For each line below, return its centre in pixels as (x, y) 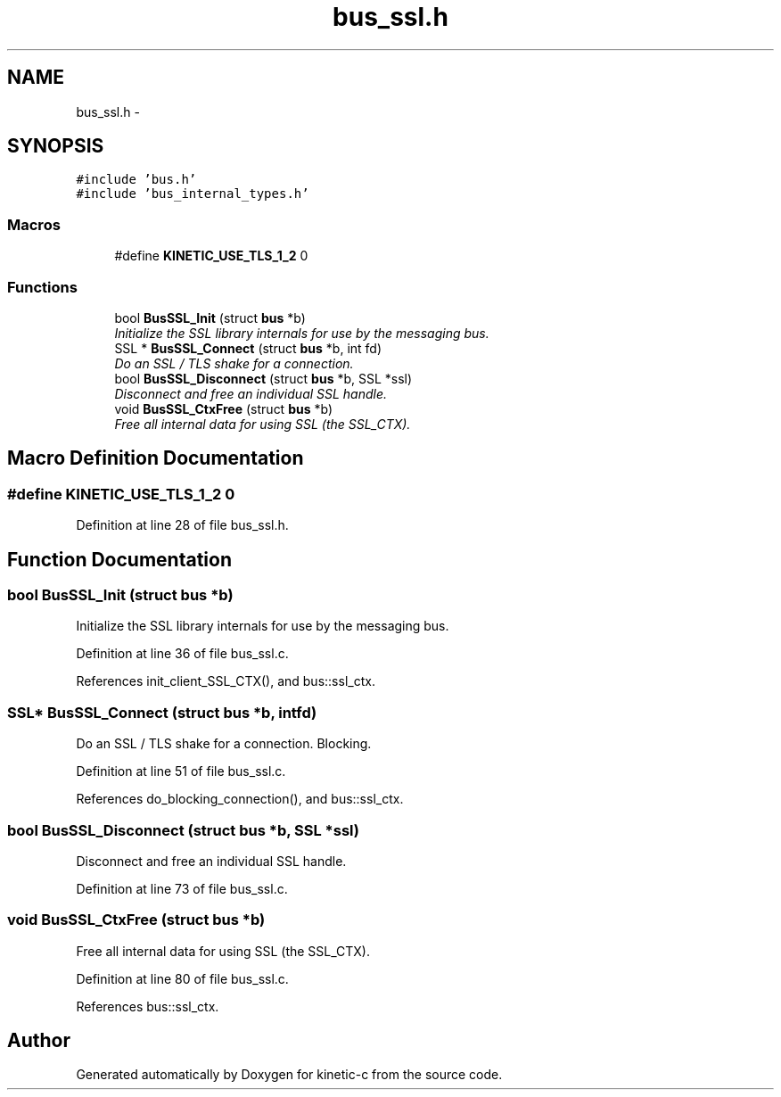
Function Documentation (119, 559)
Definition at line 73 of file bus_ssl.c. (182, 888)
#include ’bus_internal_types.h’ (193, 194)
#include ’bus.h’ (136, 180)
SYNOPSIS (56, 146)
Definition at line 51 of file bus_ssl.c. (181, 771)
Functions (42, 287)
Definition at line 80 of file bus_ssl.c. (182, 978)
